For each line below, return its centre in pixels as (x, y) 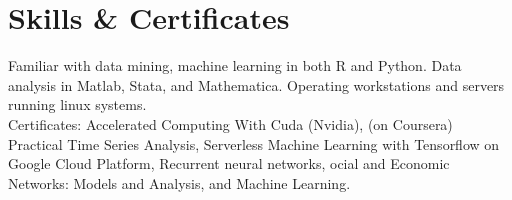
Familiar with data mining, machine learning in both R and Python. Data (235, 65)
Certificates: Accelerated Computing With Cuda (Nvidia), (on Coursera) (230, 123)
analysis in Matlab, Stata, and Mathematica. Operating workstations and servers (256, 84)
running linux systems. (77, 104)
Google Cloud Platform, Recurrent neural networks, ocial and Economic (229, 163)
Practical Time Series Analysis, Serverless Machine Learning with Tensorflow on (254, 143)
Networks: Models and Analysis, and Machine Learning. (179, 182)
